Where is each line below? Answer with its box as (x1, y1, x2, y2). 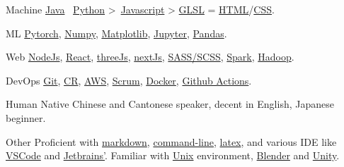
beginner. (6, 110, 46, 125)
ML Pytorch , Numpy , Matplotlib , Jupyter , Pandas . (6, 25, 227, 40)
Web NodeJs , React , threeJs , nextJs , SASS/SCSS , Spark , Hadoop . (6, 49, 294, 64)
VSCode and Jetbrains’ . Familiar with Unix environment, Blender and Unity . (6, 148, 340, 163)
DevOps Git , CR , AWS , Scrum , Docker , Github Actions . (6, 73, 252, 87)
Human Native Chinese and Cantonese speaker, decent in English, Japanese (6, 97, 334, 111)
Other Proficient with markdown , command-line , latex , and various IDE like (6, 134, 337, 149)
